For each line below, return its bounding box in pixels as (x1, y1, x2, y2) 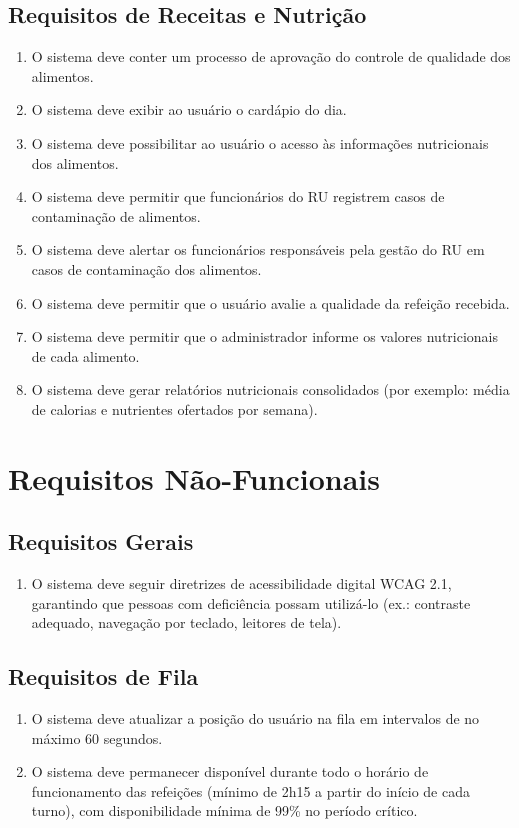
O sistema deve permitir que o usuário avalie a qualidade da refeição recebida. (31, 292, 510, 313)
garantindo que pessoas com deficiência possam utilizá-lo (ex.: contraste (31, 592, 471, 613)
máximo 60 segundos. (31, 727, 163, 748)
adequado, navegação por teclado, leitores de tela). (31, 612, 342, 633)
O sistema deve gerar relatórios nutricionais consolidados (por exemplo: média (31, 379, 510, 400)
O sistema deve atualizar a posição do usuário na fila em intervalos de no (31, 708, 480, 729)
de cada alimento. (31, 345, 140, 366)
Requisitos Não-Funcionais (8, 457, 381, 498)
